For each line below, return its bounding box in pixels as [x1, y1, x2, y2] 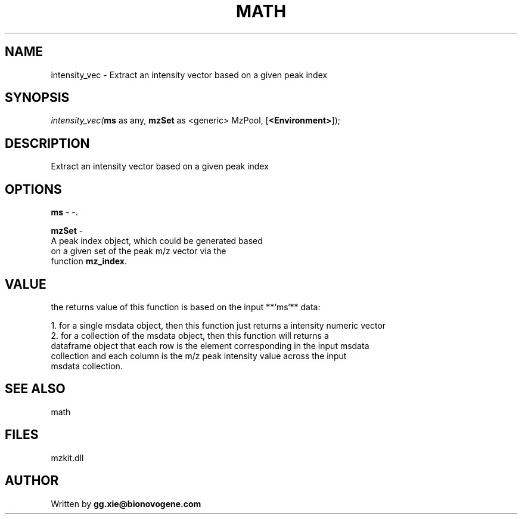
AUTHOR [5, 473, 59, 489]
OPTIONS [5, 181, 62, 197]
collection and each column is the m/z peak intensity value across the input [51, 350, 347, 361]
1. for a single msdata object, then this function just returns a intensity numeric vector [51, 320, 386, 330]
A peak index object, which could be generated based [51, 236, 263, 246]
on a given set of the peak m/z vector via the [51, 246, 226, 257]
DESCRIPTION [5, 135, 90, 151]
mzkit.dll [51, 452, 84, 463]
